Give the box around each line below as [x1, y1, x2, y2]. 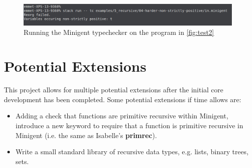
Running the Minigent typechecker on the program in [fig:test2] [24, 27, 214, 37]
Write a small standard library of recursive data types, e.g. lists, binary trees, [15, 146, 249, 157]
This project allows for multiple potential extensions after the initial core [4, 84, 224, 95]
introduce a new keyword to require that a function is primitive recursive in [15, 120, 244, 130]
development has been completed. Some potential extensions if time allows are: [4, 94, 241, 104]
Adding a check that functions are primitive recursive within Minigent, [15, 111, 228, 121]
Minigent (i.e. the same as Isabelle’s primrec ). [15, 130, 157, 140]
